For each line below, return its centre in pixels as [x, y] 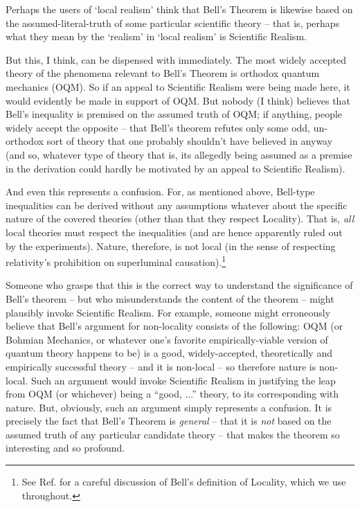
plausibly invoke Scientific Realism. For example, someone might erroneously [168, 312]
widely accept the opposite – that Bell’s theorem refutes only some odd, [158, 127]
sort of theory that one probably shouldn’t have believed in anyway [190, 141]
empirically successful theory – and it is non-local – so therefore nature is [161, 366]
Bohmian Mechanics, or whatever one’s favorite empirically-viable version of [167, 339]
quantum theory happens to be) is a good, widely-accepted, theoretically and [169, 353]
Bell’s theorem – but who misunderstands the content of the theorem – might [170, 298]
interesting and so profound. [65, 448]
